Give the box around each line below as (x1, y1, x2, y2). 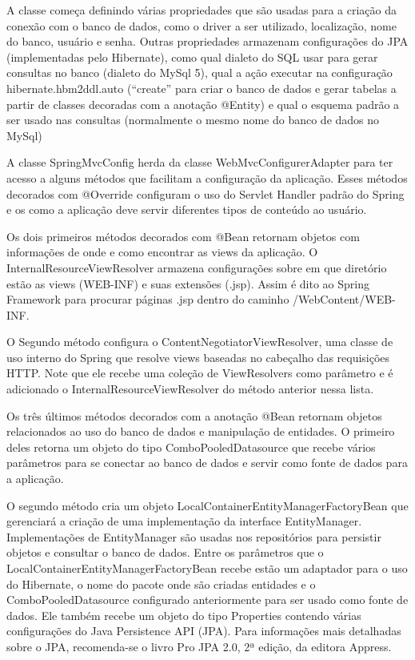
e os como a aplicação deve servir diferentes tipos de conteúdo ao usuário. (6, 201, 367, 218)
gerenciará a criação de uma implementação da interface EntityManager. (6, 513, 362, 529)
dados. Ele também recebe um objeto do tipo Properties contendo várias (6, 606, 361, 623)
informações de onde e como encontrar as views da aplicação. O (6, 243, 318, 260)
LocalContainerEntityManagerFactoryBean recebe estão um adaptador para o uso (6, 560, 408, 576)
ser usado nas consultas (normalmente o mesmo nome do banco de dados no (6, 111, 380, 128)
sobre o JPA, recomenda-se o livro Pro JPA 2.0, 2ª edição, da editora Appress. (6, 638, 392, 654)
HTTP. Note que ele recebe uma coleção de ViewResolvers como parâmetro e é (6, 364, 393, 381)
